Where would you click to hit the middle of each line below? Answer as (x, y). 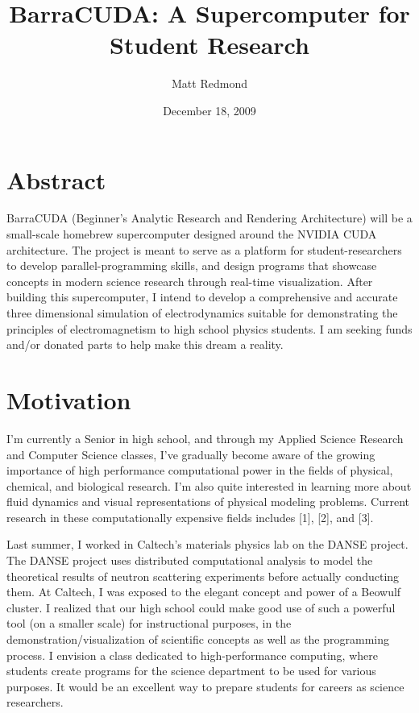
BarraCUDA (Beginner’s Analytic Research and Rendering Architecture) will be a (209, 218)
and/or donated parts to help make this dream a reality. (145, 344)
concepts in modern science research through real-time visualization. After (190, 281)
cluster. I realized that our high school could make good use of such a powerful (201, 607)
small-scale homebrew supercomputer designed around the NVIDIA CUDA (192, 234)
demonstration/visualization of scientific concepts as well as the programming (198, 639)
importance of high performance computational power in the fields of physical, (200, 470)
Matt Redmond (209, 83)
